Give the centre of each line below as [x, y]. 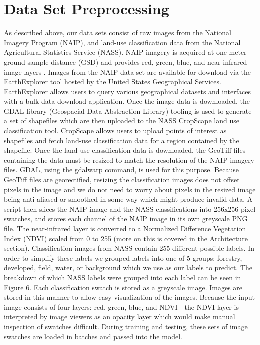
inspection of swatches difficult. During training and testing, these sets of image [126, 326]
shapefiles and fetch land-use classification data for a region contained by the [122, 140]
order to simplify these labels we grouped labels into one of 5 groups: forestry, [123, 258]
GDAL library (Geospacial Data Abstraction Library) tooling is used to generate [128, 110]
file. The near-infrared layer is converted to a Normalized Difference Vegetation [125, 228]
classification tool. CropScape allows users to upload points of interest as [115, 130]
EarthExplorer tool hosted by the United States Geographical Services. [113, 81]
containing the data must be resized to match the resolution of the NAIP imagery [129, 159]
